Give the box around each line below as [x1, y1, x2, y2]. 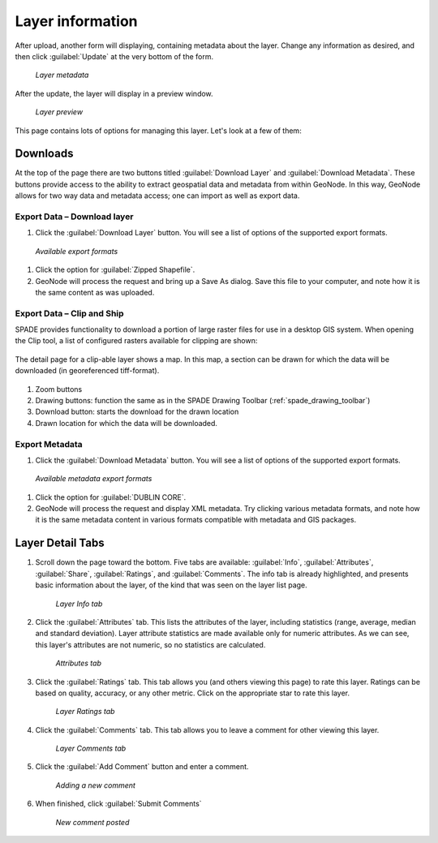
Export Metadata [15, 438, 83, 449]
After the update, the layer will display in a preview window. [15, 88, 214, 98]
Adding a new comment [55, 780, 135, 790]
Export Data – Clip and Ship [15, 308, 125, 319]
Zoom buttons [35, 384, 83, 394]
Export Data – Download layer [15, 211, 134, 222]
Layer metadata [35, 70, 89, 80]
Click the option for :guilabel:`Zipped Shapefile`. [35, 265, 195, 275]
